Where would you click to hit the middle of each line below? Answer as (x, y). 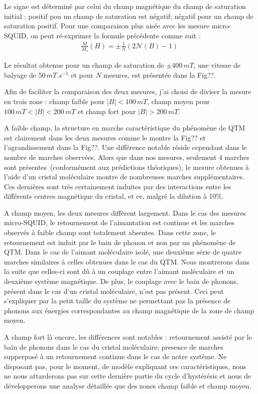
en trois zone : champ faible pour (54, 101)
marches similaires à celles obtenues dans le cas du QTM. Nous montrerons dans (127, 261)
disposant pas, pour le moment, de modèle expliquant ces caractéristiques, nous (125, 366)
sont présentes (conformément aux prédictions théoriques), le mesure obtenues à (127, 167)
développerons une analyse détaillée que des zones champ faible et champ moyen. (128, 385)
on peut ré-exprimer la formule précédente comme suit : (116, 35)
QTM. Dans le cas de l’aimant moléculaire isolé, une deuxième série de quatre (123, 252)
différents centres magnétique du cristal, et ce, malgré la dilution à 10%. (114, 196)
